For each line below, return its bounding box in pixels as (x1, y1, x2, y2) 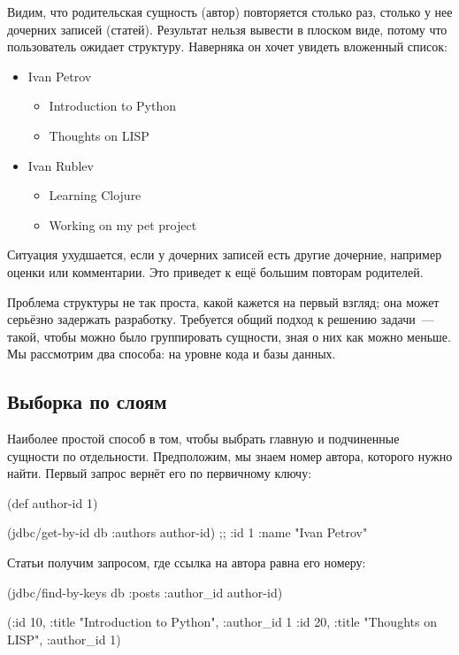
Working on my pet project (49, 215, 197, 234)
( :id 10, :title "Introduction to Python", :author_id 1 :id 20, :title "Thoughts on (7, 613, 437, 631)
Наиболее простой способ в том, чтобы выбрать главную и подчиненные (7, 429, 400, 448)
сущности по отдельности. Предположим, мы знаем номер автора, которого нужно (7, 446, 453, 465)
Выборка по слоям (7, 388, 167, 415)
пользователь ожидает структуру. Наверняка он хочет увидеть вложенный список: (7, 37, 448, 56)
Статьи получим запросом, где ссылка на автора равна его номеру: (7, 553, 366, 572)
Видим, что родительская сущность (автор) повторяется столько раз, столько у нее (7, 3, 453, 20)
